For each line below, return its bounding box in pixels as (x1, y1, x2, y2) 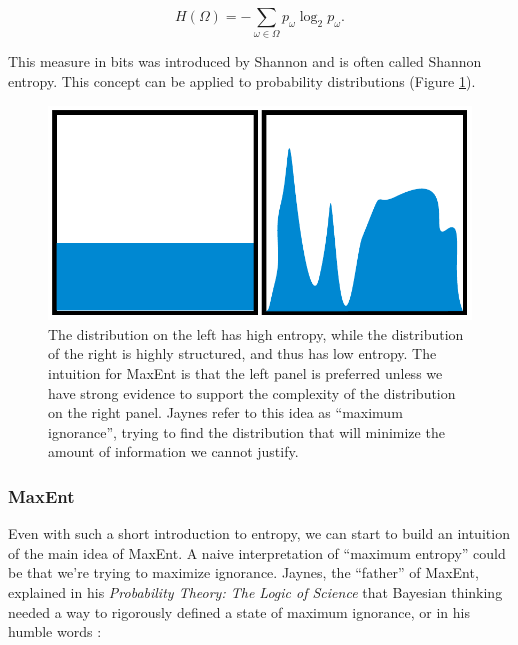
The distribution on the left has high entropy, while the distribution (48, 323, 464, 344)
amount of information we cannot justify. (48, 441, 299, 462)
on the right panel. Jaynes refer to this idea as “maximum (48, 402, 403, 423)
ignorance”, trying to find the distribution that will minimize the (48, 421, 445, 442)
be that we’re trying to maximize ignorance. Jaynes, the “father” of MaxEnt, (8, 562, 479, 583)
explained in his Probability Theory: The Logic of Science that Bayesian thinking (8, 581, 503, 602)
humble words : (8, 621, 102, 642)
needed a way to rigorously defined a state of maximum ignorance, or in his (8, 601, 470, 622)
